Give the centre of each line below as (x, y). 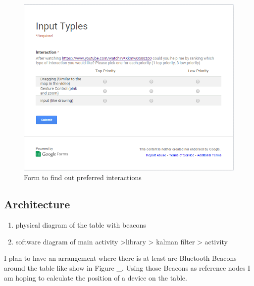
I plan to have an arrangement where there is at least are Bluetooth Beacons (120, 258)
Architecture (37, 204)
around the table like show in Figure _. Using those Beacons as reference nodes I (127, 268)
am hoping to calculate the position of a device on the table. (96, 277)
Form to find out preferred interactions (83, 177)
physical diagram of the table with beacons (81, 225)
